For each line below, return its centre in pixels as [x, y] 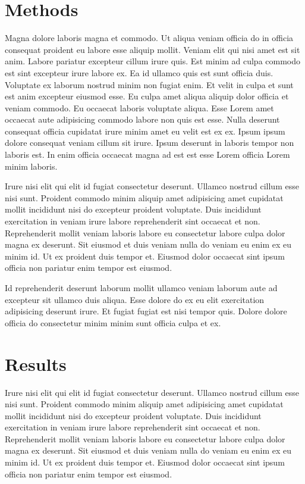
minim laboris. [31, 166]
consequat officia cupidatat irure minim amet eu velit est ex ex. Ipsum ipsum [145, 131]
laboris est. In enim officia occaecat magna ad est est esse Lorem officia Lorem [147, 154]
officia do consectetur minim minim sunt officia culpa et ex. [113, 322]
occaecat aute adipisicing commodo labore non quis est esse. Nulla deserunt [142, 119]
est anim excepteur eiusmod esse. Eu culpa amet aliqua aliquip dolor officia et [147, 96]
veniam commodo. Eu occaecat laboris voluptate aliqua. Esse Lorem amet [139, 107]
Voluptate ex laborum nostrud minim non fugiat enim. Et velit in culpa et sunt [149, 84]
